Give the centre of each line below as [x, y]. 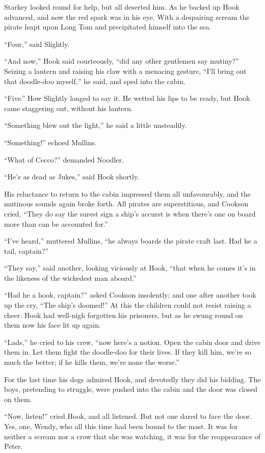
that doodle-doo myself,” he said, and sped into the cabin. [95, 81]
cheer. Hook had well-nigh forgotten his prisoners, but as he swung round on [124, 315]
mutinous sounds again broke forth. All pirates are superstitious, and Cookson [126, 204]
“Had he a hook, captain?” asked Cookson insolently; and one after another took [130, 295]
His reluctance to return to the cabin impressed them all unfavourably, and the [127, 193]
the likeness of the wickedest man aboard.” [70, 277]
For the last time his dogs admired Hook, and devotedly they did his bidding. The [132, 379]
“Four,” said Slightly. [37, 44]
